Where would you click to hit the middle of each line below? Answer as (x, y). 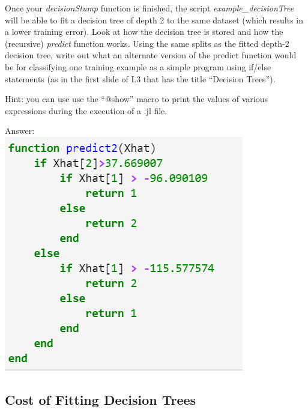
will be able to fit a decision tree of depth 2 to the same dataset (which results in (154, 20)
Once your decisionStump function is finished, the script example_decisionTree (149, 8)
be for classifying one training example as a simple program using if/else (138, 66)
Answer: (20, 131)
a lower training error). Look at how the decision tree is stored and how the (144, 32)
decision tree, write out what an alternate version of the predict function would (151, 55)
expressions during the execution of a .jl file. (86, 110)
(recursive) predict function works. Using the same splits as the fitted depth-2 (147, 43)
